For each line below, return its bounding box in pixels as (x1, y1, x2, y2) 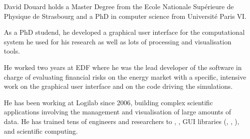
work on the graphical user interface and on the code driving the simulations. (4, 81, 233, 91)
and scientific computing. (4, 125, 78, 136)
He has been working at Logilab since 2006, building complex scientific (4, 97, 213, 107)
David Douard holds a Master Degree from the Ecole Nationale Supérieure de (4, 1, 234, 11)
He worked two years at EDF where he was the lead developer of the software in (4, 62, 242, 72)
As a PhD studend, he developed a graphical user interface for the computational (4, 27, 245, 37)
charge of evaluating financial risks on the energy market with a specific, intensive (4, 71, 246, 82)
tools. (4, 46, 20, 56)
